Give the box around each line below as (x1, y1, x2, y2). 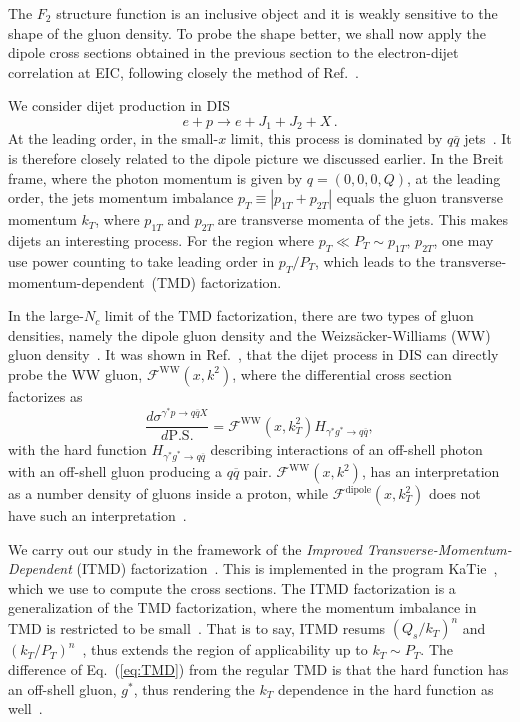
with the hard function (8, 439, 147, 460)
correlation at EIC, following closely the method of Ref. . (8, 61, 359, 82)
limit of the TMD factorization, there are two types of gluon (104, 305, 474, 326)
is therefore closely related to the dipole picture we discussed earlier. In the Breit (8, 148, 504, 169)
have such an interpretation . (8, 505, 187, 525)
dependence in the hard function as (277, 678, 494, 699)
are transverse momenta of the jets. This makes (217, 209, 509, 230)
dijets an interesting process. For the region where (8, 230, 314, 250)
